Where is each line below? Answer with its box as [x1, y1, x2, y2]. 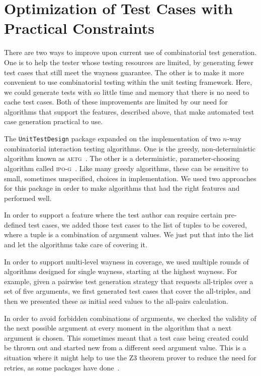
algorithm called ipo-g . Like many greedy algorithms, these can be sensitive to [4, 163, 248, 173]
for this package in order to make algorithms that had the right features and [4, 183, 240, 193]
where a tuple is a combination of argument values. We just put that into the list [4, 229, 254, 240]
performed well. [4, 192, 52, 203]
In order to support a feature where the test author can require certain [4, 209, 222, 220]
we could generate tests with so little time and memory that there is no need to [4, 86, 249, 97]
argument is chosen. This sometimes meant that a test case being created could [4, 332, 248, 343]
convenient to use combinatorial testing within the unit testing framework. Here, [4, 77, 252, 87]
